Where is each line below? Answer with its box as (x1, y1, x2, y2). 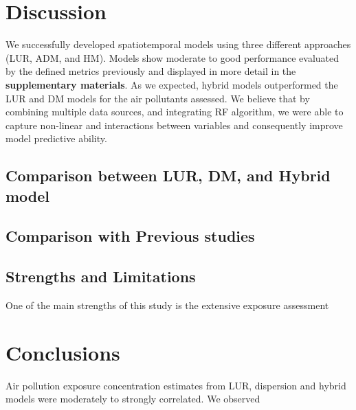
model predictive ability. (5, 131, 107, 146)
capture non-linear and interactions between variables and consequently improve (5, 117, 343, 132)
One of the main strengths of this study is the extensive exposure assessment (5, 298, 329, 312)
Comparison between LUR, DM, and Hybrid (5, 165, 331, 186)
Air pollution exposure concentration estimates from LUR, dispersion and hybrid (5, 378, 346, 392)
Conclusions (5, 338, 120, 366)
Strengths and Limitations (5, 266, 196, 287)
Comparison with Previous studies (5, 225, 255, 247)
